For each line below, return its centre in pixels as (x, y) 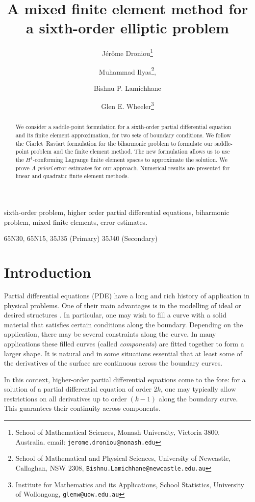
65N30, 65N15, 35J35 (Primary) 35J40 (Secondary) (81, 238)
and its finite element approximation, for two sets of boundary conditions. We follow (123, 135)
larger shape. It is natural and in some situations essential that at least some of (123, 353)
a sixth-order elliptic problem (127, 28)
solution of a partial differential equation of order (78, 389)
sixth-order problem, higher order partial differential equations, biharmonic (117, 212)
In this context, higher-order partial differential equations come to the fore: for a (125, 379)
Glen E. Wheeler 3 (127, 106)
